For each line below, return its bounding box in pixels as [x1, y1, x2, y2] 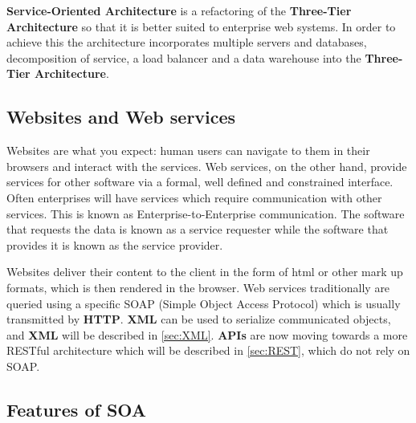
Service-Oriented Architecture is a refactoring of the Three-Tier [6, 2, 352, 18]
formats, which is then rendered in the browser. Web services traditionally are [6, 279, 390, 295]
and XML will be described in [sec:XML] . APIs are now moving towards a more [6, 326, 408, 343]
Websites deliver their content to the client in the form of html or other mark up [6, 263, 403, 280]
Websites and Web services [6, 104, 236, 129]
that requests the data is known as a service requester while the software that [6, 221, 389, 238]
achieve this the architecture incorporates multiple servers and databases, [6, 34, 367, 51]
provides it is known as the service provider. [6, 236, 223, 253]
